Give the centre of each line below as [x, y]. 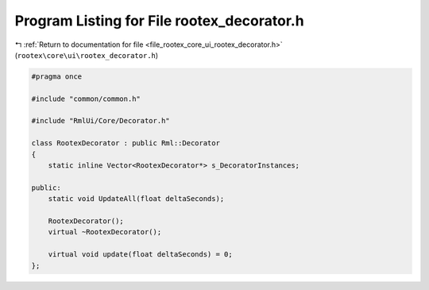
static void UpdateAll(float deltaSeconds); [136, 199]
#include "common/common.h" [86, 99]
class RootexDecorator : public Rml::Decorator [126, 143]
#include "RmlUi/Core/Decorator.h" [100, 121]
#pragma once [57, 76]
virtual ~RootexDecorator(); [105, 232]
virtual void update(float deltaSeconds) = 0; [141, 255]
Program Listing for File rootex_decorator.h [160, 21]
